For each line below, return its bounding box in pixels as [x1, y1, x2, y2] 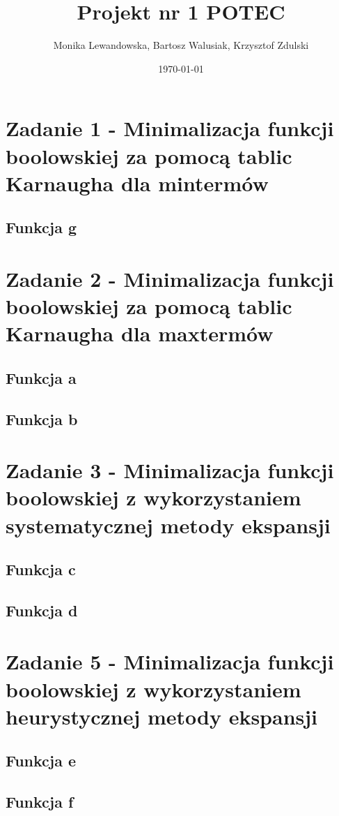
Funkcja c [6, 558, 76, 580]
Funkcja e [6, 750, 77, 771]
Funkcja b [6, 408, 78, 429]
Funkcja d [6, 599, 78, 621]
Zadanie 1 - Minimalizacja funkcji [6, 114, 334, 142]
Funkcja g [6, 216, 77, 238]
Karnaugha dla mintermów [6, 168, 269, 197]
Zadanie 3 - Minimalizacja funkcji [6, 456, 334, 484]
